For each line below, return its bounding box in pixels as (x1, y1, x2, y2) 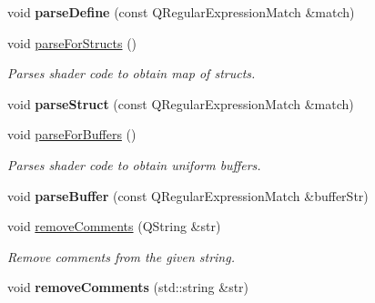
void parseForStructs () (7, 33, 137, 52)
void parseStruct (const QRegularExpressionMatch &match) (7, 94, 354, 113)
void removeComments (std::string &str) (7, 278, 249, 297)
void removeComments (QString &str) (7, 217, 221, 236)
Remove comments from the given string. (7, 247, 235, 266)
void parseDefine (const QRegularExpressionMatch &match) (7, 3, 355, 21)
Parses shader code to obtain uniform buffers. (7, 155, 261, 174)
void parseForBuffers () (7, 125, 137, 144)
